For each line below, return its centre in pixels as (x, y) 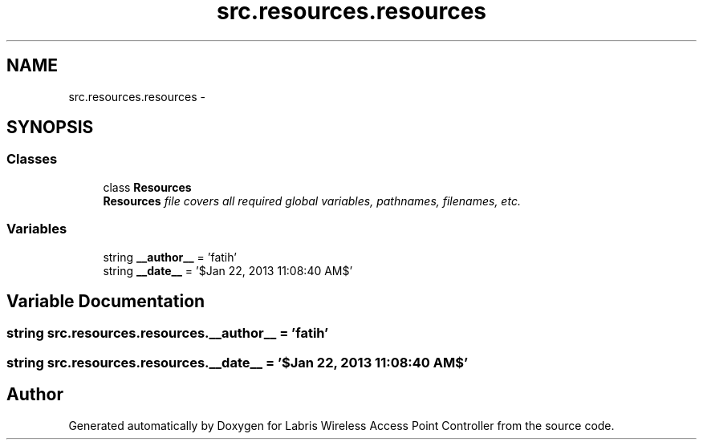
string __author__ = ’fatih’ (170, 257)
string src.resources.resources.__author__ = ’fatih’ (168, 333)
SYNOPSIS (50, 128)
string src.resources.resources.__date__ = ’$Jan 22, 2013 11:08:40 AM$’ (238, 362)
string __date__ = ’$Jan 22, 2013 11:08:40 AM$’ (228, 270)
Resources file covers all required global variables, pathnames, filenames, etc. (312, 201)
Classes (32, 159)
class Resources (147, 187)
